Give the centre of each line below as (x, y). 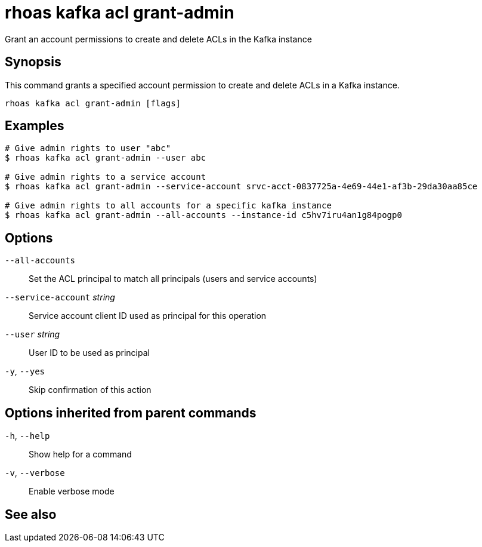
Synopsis (33, 62)
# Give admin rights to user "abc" (88, 148)
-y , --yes (25, 371)
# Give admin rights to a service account (106, 177)
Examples (35, 126)
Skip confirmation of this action (90, 390)
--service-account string (60, 297)
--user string (33, 334)
